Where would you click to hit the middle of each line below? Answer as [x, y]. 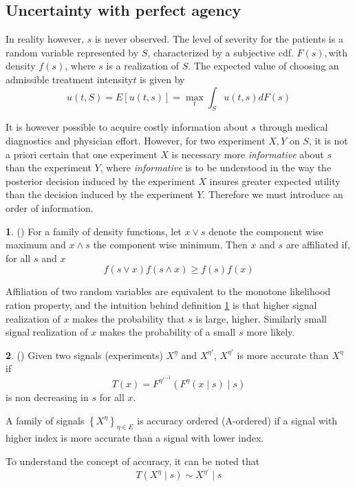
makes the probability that [129, 318]
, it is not [328, 140]
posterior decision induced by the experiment [100, 181]
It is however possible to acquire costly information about [127, 127]
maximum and [36, 245]
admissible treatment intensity [69, 79]
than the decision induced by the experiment [100, 194]
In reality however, [45, 39]
